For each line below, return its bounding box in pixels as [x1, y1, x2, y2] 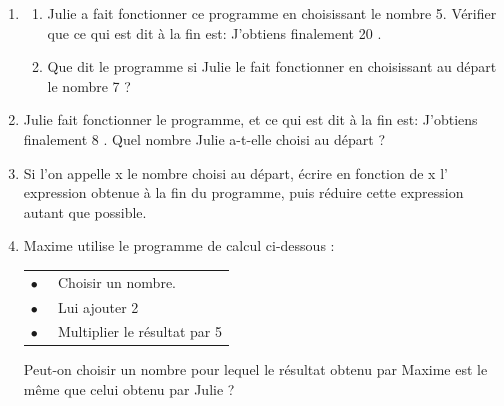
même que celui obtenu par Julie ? [23, 379, 235, 400]
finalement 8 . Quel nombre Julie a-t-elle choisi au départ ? [23, 128, 386, 149]
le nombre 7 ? [47, 75, 131, 96]
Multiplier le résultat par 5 [57, 321, 222, 342]
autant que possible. [23, 201, 147, 222]
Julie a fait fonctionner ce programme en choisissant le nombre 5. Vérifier [47, 3, 497, 23]
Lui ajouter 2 [57, 296, 139, 317]
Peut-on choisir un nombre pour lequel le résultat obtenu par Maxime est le [23, 359, 488, 380]
